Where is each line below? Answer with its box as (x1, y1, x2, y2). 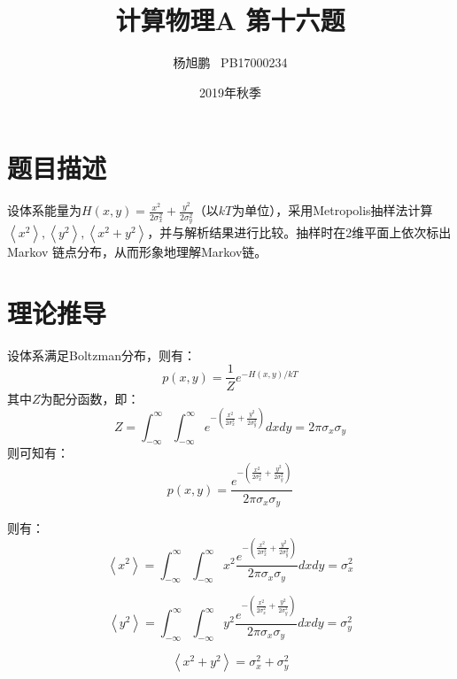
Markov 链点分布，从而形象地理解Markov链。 (7, 243, 267, 261)
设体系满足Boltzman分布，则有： (7, 345, 196, 364)
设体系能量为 (7, 201, 81, 220)
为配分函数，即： (40, 389, 140, 407)
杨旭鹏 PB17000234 (173, 53, 288, 72)
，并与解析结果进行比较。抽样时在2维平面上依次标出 (147, 223, 452, 242)
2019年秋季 (199, 82, 261, 101)
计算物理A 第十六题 (115, 2, 345, 38)
